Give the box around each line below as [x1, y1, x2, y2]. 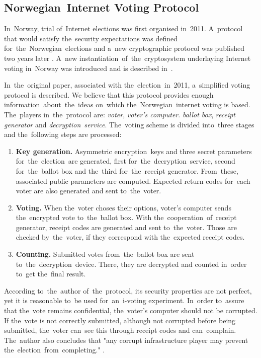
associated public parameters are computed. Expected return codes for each [16, 175, 250, 186]
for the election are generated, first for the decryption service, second [16, 156, 235, 166]
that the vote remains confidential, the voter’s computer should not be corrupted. [4, 305, 257, 316]
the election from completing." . [4, 344, 105, 355]
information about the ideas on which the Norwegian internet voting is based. [4, 99, 250, 110]
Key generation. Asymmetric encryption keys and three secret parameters [16, 146, 252, 156]
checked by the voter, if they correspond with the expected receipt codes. [16, 232, 245, 242]
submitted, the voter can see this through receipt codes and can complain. [4, 325, 236, 335]
